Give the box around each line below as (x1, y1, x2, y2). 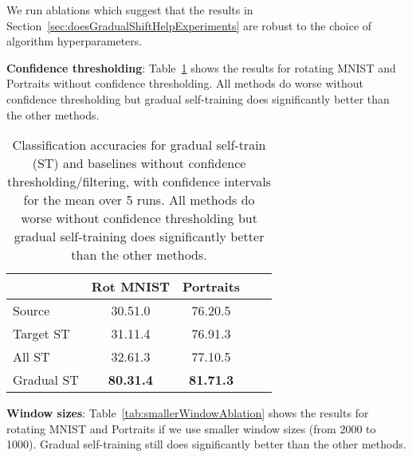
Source (13, 301, 50, 320)
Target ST (13, 324, 70, 343)
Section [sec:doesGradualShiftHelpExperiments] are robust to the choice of (6, 17, 372, 33)
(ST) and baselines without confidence (32, 154, 246, 173)
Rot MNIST (91, 277, 171, 296)
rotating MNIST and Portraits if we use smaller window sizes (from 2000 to (6, 420, 376, 436)
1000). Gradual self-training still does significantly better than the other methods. (6, 436, 406, 452)
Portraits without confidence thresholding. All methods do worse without (6, 75, 363, 92)
